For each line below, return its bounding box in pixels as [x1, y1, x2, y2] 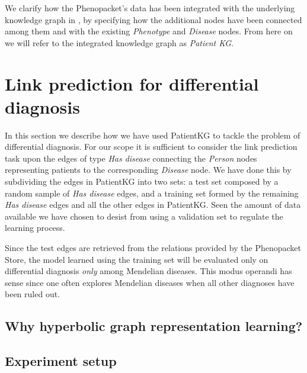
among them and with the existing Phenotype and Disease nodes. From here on [5, 25, 293, 37]
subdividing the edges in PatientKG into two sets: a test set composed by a [5, 175, 279, 188]
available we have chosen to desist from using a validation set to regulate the [5, 210, 283, 222]
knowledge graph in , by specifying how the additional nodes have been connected [5, 13, 302, 25]
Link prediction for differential [5, 71, 259, 95]
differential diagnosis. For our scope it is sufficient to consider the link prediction [5, 140, 298, 153]
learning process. [5, 221, 65, 234]
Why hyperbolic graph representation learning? [5, 317, 303, 335]
